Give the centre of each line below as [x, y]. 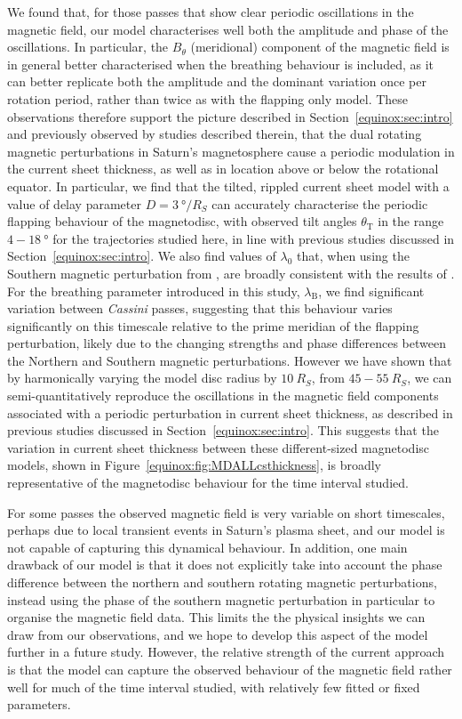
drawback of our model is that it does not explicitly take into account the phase [225, 565]
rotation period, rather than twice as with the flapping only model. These [208, 98]
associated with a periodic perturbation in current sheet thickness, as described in [230, 412]
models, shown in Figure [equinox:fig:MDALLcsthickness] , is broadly [194, 465]
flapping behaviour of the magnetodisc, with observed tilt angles [182, 221]
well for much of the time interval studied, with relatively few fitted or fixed [214, 687]
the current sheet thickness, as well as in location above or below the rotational [223, 169]
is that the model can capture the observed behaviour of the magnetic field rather [230, 669]
